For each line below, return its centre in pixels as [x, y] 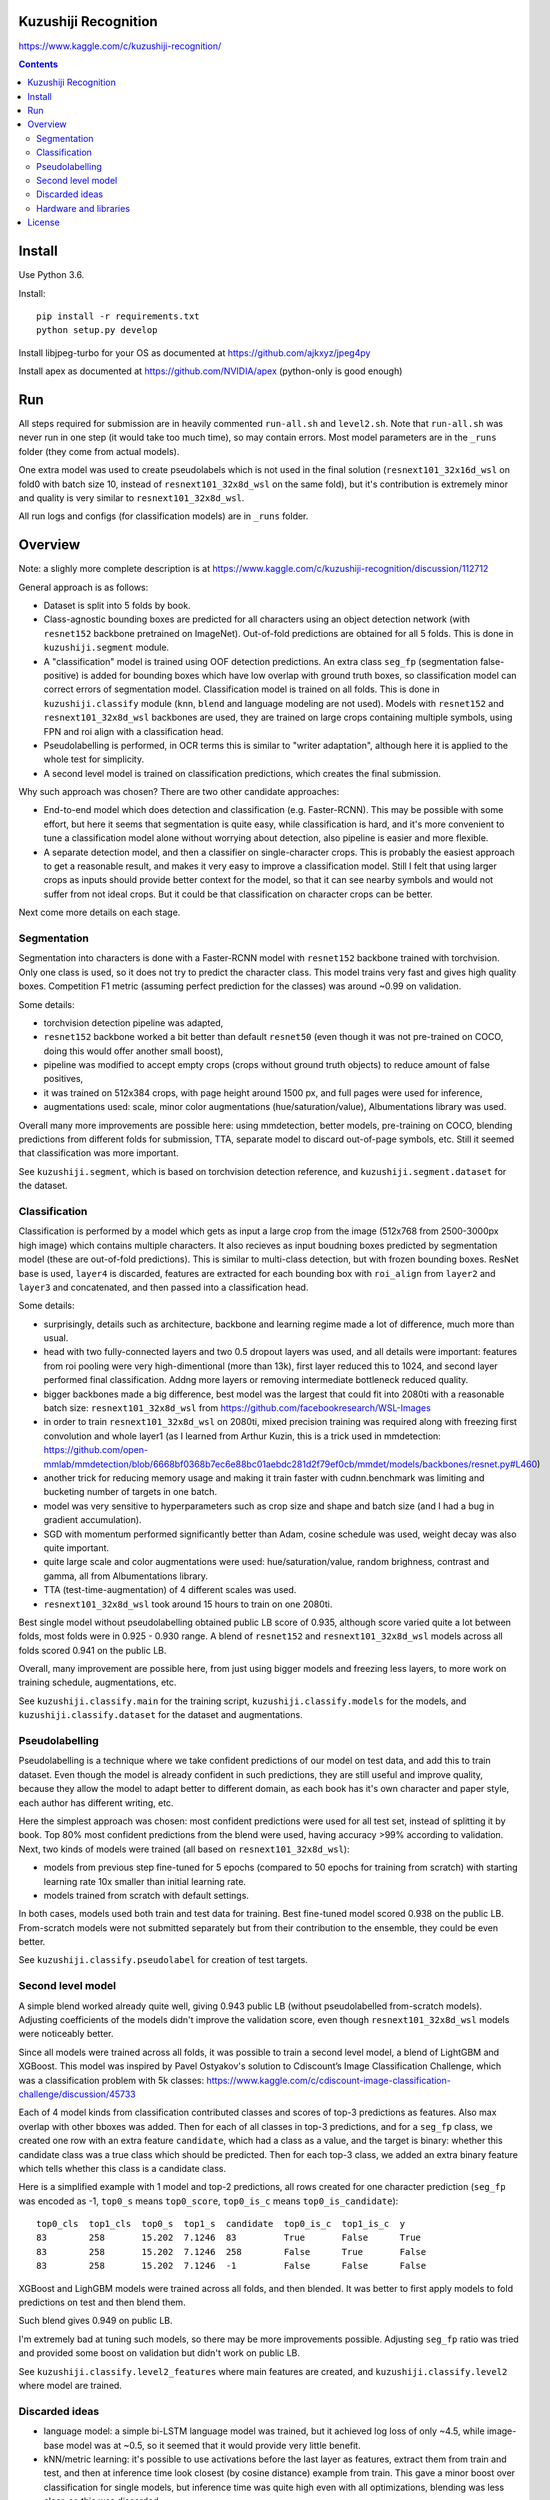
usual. [56, 1338]
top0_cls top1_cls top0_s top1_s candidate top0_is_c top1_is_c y [221, 2224]
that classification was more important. [98, 1153]
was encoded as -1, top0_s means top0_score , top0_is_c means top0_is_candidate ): [208, 2201]
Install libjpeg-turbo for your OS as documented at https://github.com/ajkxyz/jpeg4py [194, 352]
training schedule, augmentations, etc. [97, 1682]
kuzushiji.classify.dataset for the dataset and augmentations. [161, 1715]
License [43, 222]
